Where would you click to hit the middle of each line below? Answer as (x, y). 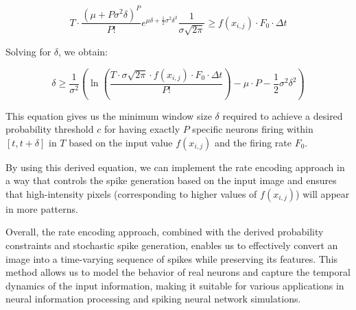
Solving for (28, 51)
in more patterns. (42, 208)
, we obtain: (83, 51)
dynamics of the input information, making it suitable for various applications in (175, 285)
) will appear (323, 193)
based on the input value (121, 142)
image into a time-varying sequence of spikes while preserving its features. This (172, 258)
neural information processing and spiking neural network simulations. (153, 299)
